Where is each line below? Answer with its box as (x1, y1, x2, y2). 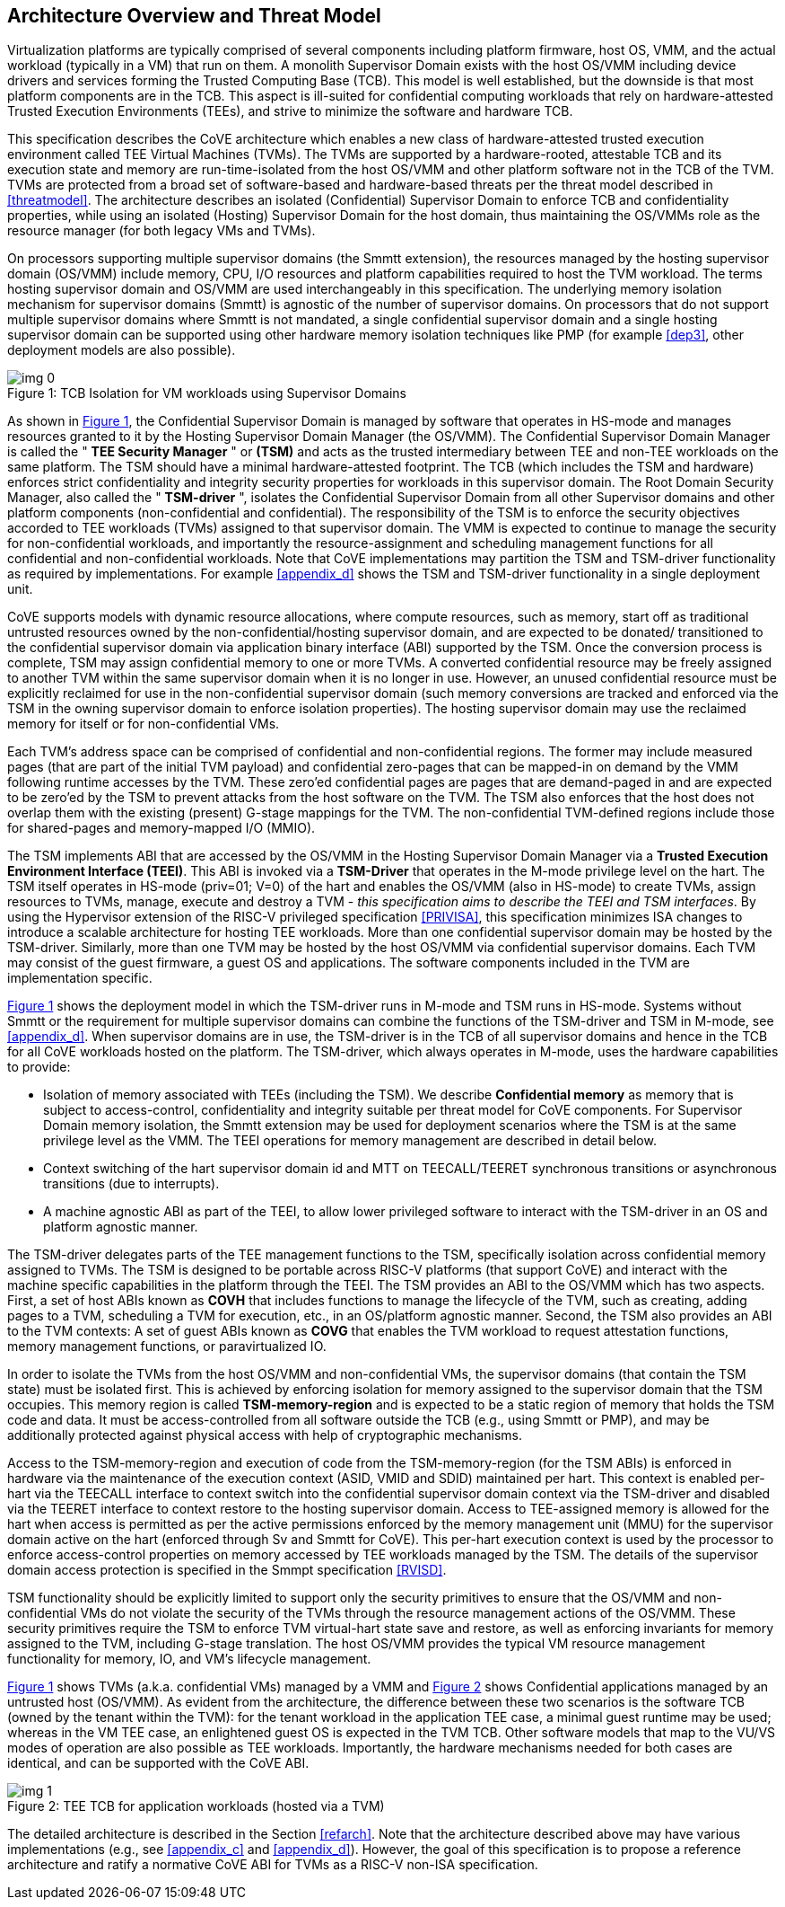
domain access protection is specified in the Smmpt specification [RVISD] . (7, 1562, 447, 1578)
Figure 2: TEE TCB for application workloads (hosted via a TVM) (7, 1798, 385, 1814)
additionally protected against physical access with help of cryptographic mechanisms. (7, 1427, 522, 1443)
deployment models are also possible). (7, 342, 236, 358)
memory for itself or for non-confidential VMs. (7, 716, 280, 732)
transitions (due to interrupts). (43, 1176, 220, 1192)
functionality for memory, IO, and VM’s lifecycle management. (7, 1651, 371, 1667)
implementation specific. (7, 970, 153, 986)
